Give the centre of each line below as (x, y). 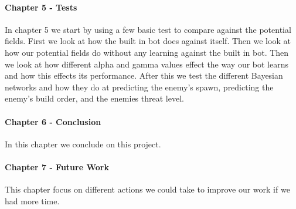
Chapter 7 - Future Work (57, 166)
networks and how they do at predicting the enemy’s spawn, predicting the (139, 87)
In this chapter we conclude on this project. (83, 144)
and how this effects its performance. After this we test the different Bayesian (144, 75)
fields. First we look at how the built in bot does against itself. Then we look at (148, 41)
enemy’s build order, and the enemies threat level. (94, 98)
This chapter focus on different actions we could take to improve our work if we (147, 189)
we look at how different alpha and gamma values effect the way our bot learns (147, 64)
